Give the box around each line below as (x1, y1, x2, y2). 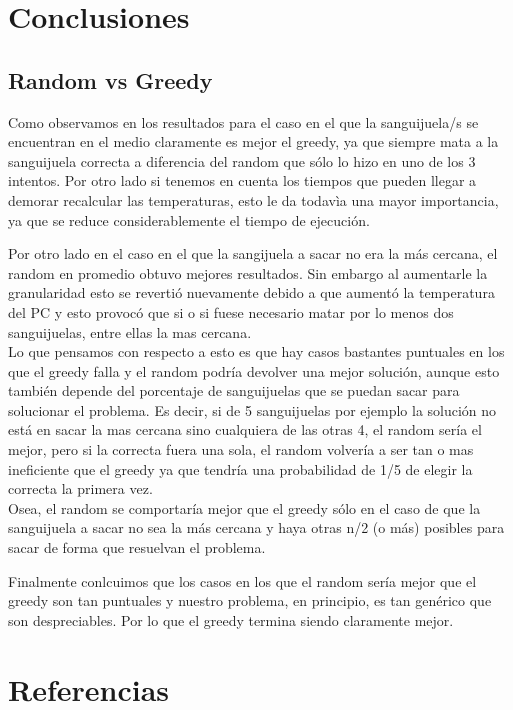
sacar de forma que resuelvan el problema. (8, 537, 266, 558)
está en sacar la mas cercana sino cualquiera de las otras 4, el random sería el (8, 419, 482, 440)
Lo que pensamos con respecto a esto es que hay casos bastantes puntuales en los (8, 341, 505, 362)
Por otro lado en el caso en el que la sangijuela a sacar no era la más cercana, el (8, 243, 498, 264)
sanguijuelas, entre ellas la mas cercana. (8, 321, 252, 342)
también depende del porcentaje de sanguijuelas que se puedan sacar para (8, 380, 460, 401)
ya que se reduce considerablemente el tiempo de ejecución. (8, 209, 370, 230)
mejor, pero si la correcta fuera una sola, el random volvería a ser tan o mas (8, 439, 474, 460)
